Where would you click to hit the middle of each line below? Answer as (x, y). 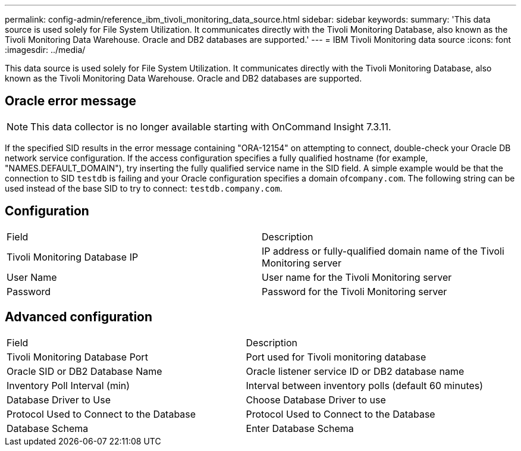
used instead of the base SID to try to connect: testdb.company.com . (144, 188)
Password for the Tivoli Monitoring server (354, 291)
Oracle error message (70, 101)
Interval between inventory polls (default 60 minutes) (365, 385)
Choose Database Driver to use (316, 400)
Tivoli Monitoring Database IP (73, 257)
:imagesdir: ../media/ (45, 50)
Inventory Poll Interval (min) (68, 385)
